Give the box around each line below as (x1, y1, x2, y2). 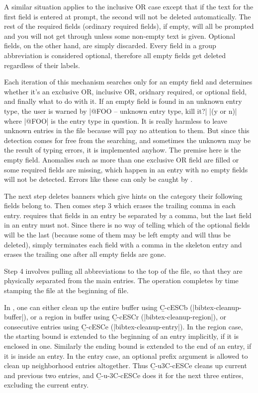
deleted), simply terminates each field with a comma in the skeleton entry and (4, 239, 242, 249)
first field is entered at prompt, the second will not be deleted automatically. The (4, 11, 251, 21)
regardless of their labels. (4, 60, 80, 70)
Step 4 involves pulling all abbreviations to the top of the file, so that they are (4, 265, 243, 276)
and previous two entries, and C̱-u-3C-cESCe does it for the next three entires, (4, 370, 244, 380)
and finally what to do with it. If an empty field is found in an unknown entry (4, 96, 242, 106)
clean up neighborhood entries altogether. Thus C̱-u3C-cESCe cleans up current (4, 360, 247, 371)
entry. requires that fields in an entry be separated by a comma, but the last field (4, 210, 252, 220)
